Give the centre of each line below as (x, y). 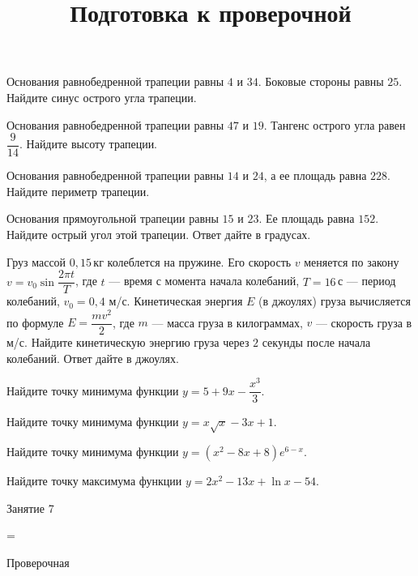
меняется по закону (352, 261)
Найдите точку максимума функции (94, 481)
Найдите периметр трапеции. (78, 191)
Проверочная (38, 562)
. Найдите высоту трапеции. (89, 144)
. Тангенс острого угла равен (335, 124)
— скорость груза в (364, 322)
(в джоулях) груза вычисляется (335, 301)
